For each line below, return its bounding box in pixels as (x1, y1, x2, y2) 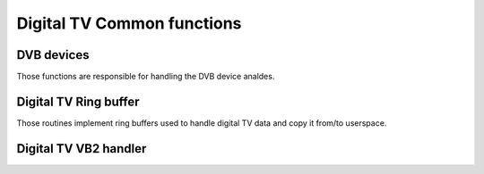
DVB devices (16, 47, 90, 62)
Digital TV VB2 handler (16, 141, 147, 156)
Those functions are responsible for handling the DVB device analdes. (16, 71, 275, 82)
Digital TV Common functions (16, 13, 242, 33)
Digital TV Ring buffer (16, 94, 140, 109)
